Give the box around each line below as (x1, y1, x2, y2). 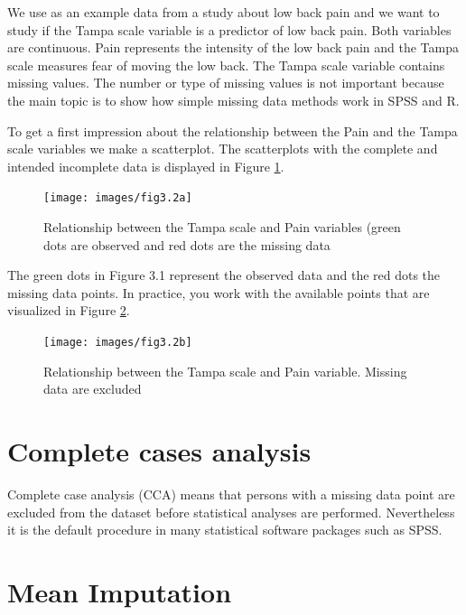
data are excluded (43, 379, 142, 398)
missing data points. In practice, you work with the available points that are (7, 283, 430, 302)
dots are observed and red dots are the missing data (43, 235, 331, 254)
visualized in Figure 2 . (7, 301, 130, 320)
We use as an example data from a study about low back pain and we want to (7, 3, 440, 21)
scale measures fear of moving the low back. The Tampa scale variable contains (7, 55, 445, 74)
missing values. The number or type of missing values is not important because (7, 73, 444, 92)
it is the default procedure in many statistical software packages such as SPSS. (7, 520, 443, 539)
